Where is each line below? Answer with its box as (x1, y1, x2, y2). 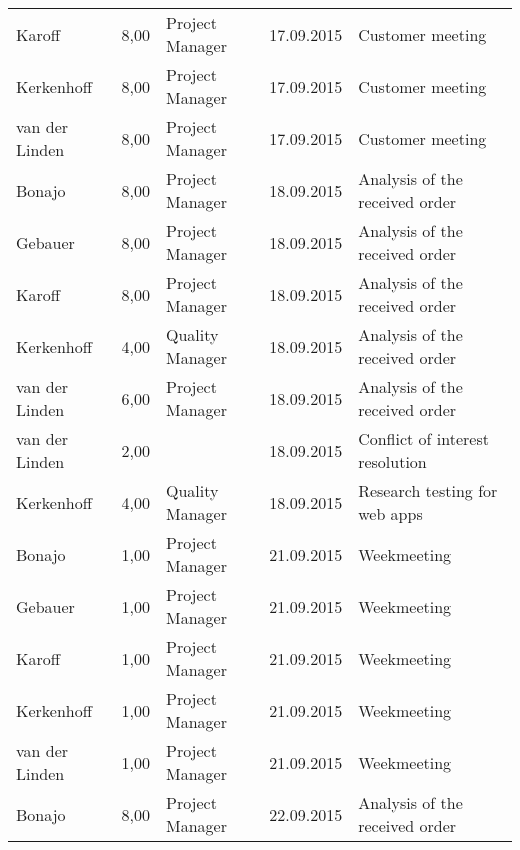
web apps (358, 502, 423, 525)
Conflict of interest (358, 427, 489, 450)
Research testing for (358, 479, 498, 502)
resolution (358, 450, 427, 473)
